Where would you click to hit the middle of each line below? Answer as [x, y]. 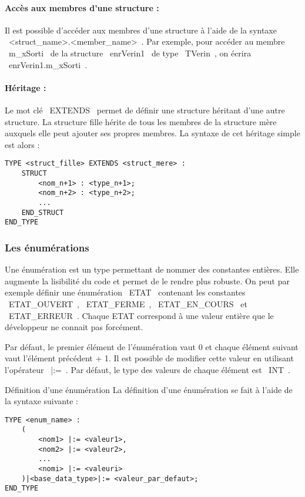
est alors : [22, 144]
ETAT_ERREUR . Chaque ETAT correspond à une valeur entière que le [141, 315]
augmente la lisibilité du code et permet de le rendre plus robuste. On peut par [147, 281]
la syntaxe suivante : [41, 401]
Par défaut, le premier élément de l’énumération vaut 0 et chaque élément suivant [152, 346]
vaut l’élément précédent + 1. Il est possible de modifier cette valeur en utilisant [149, 358]
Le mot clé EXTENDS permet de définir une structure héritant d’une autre [145, 110]
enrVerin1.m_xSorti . [48, 64]
